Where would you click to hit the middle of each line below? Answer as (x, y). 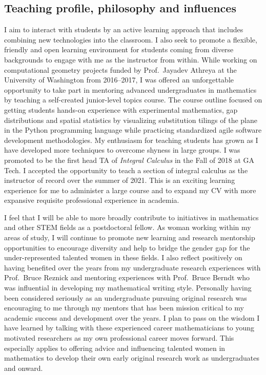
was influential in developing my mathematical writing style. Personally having (128, 288)
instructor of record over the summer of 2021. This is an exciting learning (120, 180)
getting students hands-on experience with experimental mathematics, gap (121, 109)
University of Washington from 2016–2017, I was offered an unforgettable (119, 80)
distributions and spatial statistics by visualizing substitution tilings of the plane (131, 120)
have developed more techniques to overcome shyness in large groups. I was (122, 150)
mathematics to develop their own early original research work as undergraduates (132, 358)
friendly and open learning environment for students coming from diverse (119, 49)
